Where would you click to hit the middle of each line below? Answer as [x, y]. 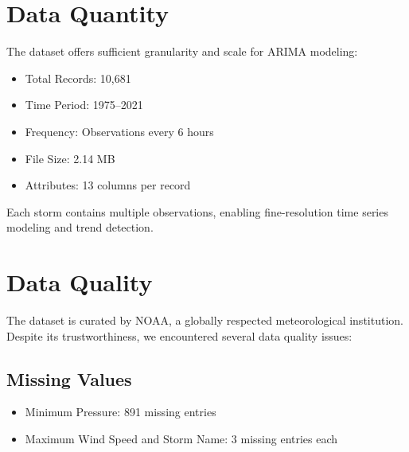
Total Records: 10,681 [78, 78]
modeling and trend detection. [80, 227]
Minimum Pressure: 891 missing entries [121, 412]
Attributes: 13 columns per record [108, 185]
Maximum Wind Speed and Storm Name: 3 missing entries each [181, 438]
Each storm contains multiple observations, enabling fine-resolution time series [197, 211]
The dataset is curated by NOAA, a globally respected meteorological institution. [205, 320]
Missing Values [69, 378]
